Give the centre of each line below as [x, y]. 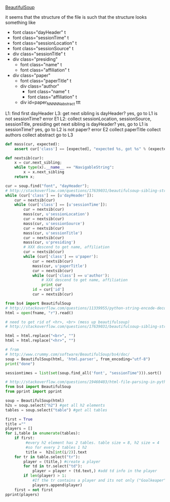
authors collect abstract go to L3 [39, 135]
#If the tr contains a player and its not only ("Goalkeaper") [100, 481]
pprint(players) [22, 494]
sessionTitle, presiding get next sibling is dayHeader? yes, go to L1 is [77, 124]
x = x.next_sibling [44, 172]
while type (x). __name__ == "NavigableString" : [64, 167]
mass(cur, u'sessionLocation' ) [56, 214]
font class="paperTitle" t [46, 81]
